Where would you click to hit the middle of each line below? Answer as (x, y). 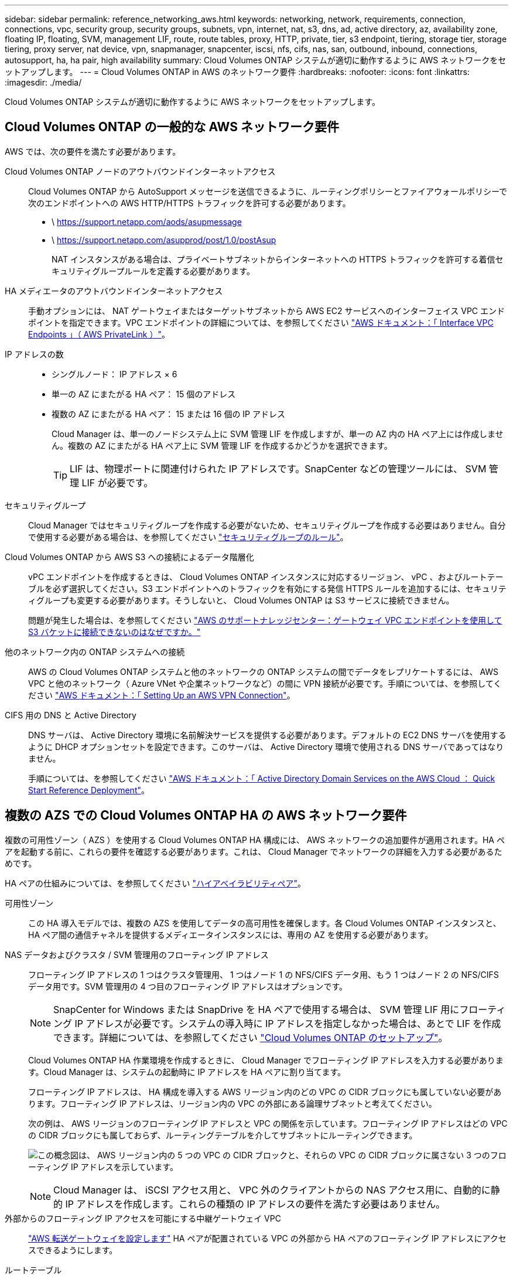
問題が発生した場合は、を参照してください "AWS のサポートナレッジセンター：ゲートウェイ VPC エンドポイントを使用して (265, 620)
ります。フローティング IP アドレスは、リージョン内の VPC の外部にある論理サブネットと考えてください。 (232, 1103)
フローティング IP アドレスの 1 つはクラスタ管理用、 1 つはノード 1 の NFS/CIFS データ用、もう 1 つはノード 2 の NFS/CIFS (264, 974)
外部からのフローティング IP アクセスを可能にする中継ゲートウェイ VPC (143, 1218)
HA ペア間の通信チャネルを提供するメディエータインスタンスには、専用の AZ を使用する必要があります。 (231, 934)
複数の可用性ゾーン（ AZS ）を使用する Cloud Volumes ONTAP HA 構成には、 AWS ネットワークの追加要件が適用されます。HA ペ (255, 840)
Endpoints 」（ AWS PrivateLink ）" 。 (99, 334)
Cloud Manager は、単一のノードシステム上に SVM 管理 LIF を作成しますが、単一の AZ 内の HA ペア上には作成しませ (278, 434)
